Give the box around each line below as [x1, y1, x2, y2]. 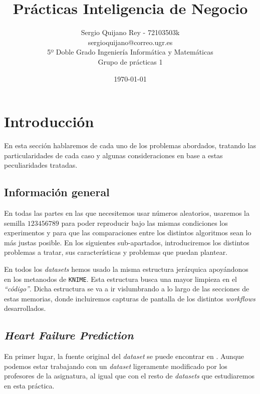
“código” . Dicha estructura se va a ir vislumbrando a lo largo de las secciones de [4, 283, 249, 294]
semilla [4, 217, 26, 228]
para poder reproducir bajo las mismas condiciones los [61, 217, 228, 228]
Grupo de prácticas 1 [98, 56, 163, 67]
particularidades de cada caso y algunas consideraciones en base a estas [4, 150, 223, 160]
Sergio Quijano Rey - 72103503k [81, 27, 180, 38]
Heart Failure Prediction [4, 327, 134, 343]
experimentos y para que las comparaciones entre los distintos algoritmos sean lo [4, 227, 251, 238]
